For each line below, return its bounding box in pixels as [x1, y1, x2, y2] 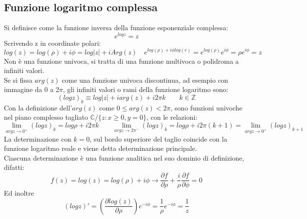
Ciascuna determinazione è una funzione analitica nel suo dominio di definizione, [4, 152, 244, 163]
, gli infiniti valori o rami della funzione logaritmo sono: [63, 84, 228, 94]
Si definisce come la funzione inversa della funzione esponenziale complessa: [4, 22, 228, 33]
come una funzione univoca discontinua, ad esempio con [62, 74, 228, 85]
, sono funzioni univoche [170, 102, 243, 112]
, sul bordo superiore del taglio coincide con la [90, 133, 227, 144]
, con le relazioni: [146, 112, 198, 122]
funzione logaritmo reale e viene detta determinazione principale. [4, 143, 197, 153]
